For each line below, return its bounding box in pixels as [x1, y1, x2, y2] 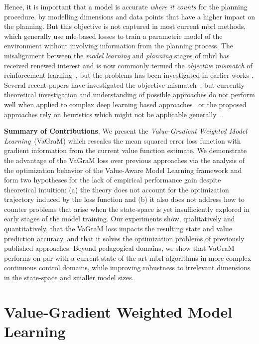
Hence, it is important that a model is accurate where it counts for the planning [4, 1, 248, 11]
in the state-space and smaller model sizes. [4, 272, 134, 283]
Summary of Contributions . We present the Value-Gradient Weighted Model [4, 126, 247, 136]
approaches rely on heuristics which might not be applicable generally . [4, 109, 222, 119]
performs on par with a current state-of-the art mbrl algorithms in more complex [4, 252, 252, 263]
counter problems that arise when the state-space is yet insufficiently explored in [4, 203, 250, 214]
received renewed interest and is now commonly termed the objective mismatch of [4, 60, 253, 70]
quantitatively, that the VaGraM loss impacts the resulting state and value [4, 223, 232, 234]
